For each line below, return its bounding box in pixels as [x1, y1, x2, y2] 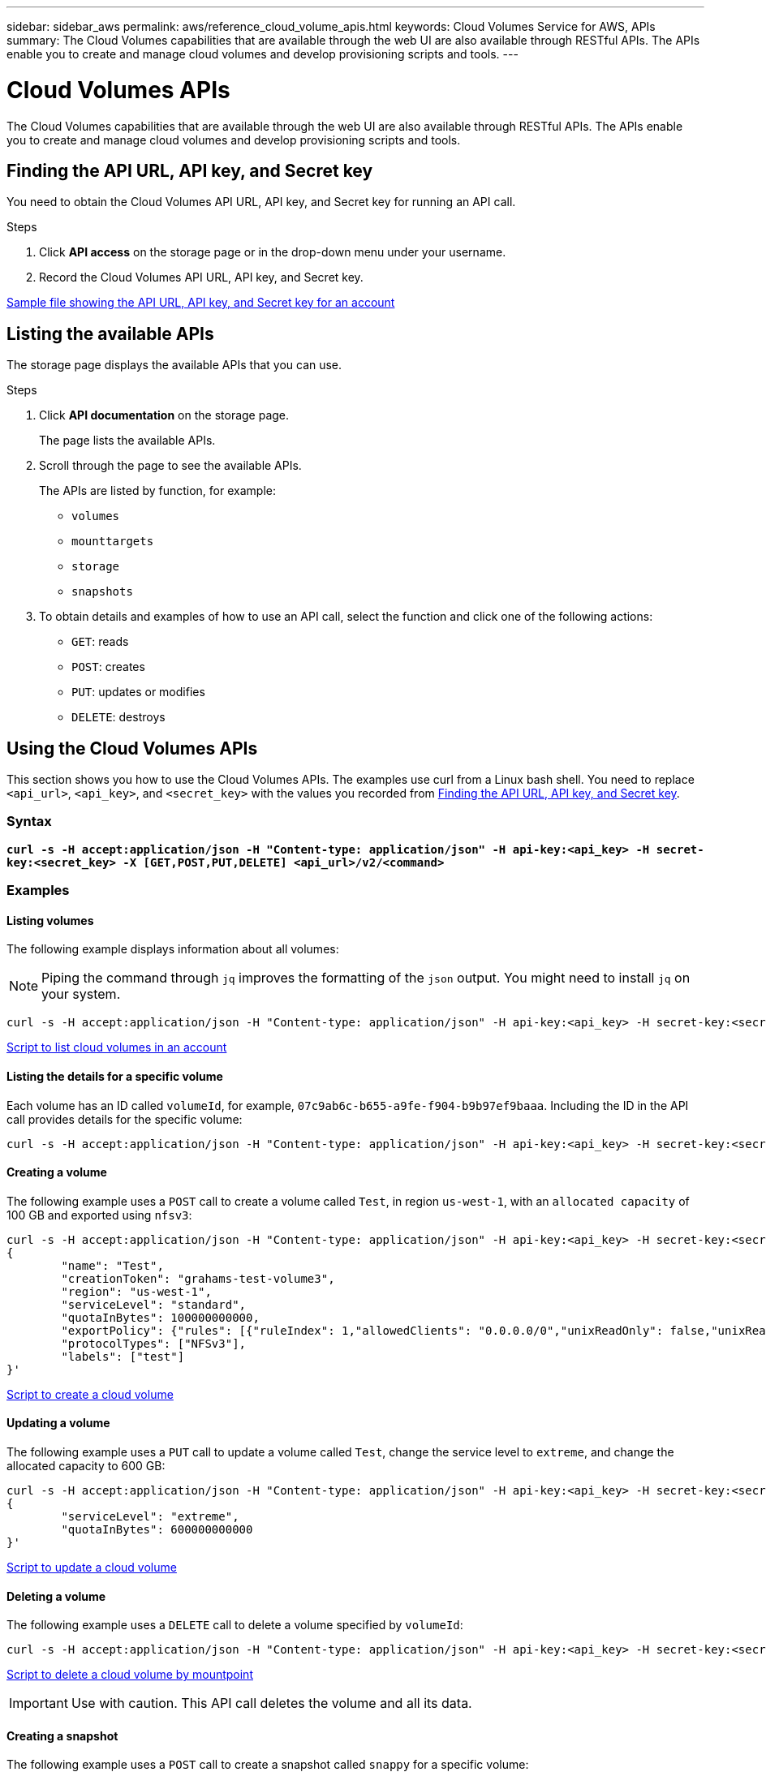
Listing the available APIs [6, 323, 214, 344]
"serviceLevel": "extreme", [61, 1510, 239, 1524]
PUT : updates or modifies [71, 685, 205, 699]
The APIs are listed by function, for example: [39, 484, 276, 498]
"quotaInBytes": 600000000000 [61, 1523, 253, 1537]
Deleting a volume [6, 1589, 106, 1603]
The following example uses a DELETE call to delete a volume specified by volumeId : [6, 1618, 463, 1632]
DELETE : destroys [71, 710, 166, 725]
